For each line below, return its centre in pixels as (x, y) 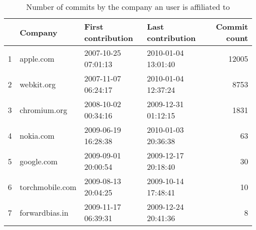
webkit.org (38, 84)
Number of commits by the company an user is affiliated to (128, 7)
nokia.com (37, 135)
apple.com (37, 58)
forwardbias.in (44, 212)
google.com (39, 161)
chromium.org (44, 110)
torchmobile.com (48, 187)
